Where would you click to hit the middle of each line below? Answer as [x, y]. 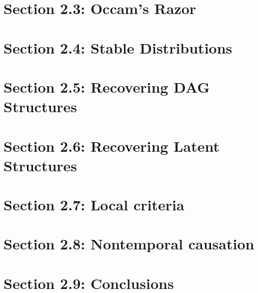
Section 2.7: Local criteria [94, 205]
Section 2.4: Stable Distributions [118, 47]
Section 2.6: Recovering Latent [111, 145]
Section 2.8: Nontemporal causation [129, 244]
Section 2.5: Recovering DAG [107, 86]
